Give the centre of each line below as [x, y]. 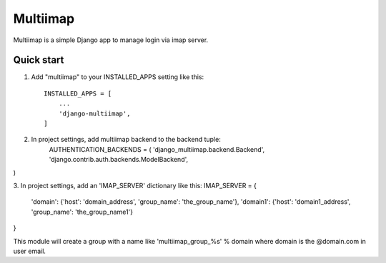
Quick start [39, 60]
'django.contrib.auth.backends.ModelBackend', [119, 160]
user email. [30, 251]
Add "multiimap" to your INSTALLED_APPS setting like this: [118, 77]
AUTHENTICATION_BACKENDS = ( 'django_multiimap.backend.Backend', [157, 149]
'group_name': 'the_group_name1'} [82, 212]
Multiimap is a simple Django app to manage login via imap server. [111, 40]
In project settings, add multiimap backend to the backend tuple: [126, 140]
